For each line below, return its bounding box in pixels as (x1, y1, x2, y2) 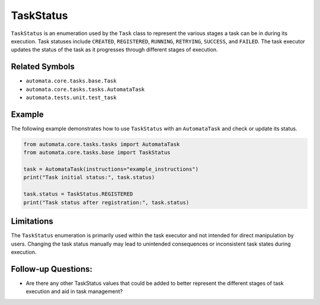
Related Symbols (11, 62, 75, 72)
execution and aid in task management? (25, 288, 123, 295)
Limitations (11, 217, 53, 227)
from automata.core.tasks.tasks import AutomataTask (23, 141, 180, 148)
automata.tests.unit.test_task (25, 94, 117, 101)
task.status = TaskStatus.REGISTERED (23, 190, 133, 198)
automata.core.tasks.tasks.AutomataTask (25, 86, 145, 93)
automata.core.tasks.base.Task (25, 78, 117, 84)
